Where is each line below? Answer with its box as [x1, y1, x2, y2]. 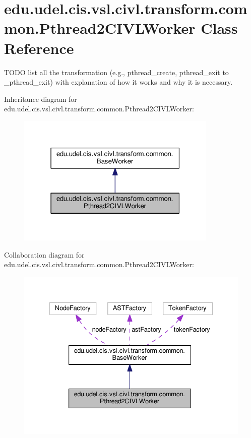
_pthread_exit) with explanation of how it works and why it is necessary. [4, 77, 233, 87]
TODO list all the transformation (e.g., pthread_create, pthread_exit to [4, 67, 229, 77]
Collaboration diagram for [4, 249, 85, 260]
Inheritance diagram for [4, 93, 77, 104]
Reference [4, 37, 74, 58]
